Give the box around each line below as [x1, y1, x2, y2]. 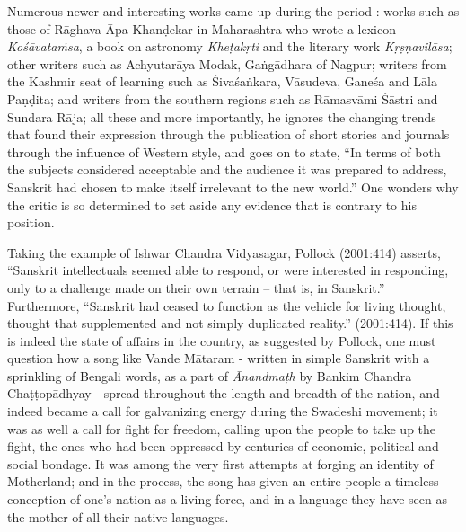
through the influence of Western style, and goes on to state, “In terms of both [7, 142, 441, 161]
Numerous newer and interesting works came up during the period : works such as [7, 2, 460, 20]
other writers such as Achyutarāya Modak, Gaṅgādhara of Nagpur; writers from [7, 54, 447, 73]
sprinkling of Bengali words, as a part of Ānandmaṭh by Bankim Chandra [7, 366, 412, 385]
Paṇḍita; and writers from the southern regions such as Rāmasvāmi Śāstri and [7, 89, 438, 108]
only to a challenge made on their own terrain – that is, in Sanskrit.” [7, 278, 385, 297]
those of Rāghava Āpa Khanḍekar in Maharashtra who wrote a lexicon [7, 19, 396, 38]
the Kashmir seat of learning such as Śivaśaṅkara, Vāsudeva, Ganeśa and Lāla [7, 72, 437, 91]
